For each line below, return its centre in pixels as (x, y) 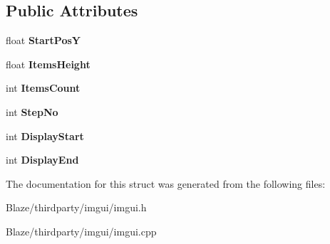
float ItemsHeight (48, 64)
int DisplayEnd (42, 160)
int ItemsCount (43, 88)
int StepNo (32, 111)
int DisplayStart (45, 136)
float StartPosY (43, 40)
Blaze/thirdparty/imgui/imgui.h (76, 207)
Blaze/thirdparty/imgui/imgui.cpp (81, 231)
